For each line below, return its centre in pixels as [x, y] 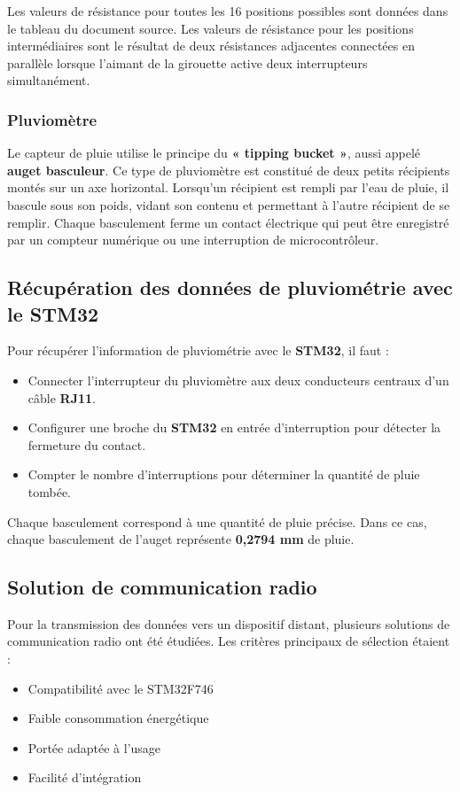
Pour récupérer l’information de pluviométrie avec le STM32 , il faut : [198, 350]
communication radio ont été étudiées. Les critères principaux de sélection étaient [229, 641]
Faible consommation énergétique [118, 718]
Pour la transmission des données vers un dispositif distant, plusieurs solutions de [229, 623]
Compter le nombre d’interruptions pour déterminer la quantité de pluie [224, 474]
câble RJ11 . [62, 397]
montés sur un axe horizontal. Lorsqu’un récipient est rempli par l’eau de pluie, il [228, 187]
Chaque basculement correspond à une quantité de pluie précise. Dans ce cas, [217, 521]
